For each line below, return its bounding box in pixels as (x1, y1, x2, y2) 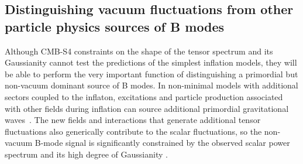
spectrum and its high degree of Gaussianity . (5, 148, 168, 160)
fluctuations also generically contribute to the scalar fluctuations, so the (5, 125, 262, 137)
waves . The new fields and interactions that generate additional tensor (5, 114, 261, 126)
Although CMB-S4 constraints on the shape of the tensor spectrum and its (5, 45, 273, 57)
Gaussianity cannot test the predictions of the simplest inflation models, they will (5, 56, 297, 69)
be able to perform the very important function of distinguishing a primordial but (5, 67, 298, 80)
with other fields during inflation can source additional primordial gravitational (5, 102, 289, 114)
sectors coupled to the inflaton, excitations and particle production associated (5, 90, 283, 102)
